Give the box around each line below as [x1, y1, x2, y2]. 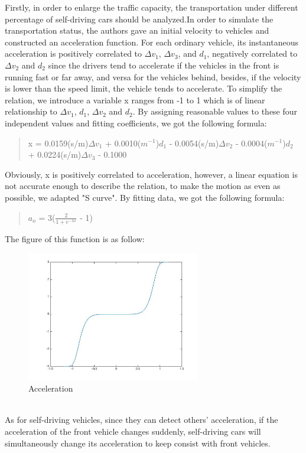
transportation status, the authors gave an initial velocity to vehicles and [5, 24, 269, 37]
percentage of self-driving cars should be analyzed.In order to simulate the [5, 12, 274, 25]
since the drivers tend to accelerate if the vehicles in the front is [48, 58, 279, 71]
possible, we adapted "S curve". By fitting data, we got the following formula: [5, 191, 285, 203]
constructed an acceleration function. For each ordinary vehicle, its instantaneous [5, 35, 298, 48]
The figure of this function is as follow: [5, 232, 145, 245]
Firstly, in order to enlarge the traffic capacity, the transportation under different [5, 1, 298, 13]
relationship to [5, 105, 57, 118]
